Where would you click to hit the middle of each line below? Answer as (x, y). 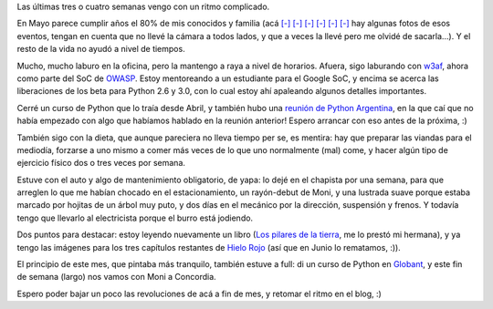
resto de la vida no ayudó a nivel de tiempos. (101, 49)
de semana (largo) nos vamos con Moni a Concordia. (116, 277)
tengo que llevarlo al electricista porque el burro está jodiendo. (135, 218)
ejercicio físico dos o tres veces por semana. (101, 163)
